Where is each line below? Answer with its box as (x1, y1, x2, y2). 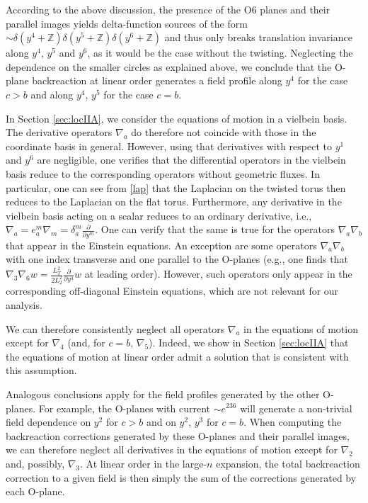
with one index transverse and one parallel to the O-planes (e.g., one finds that (6, 252, 348, 266)
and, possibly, (6, 456, 65, 470)
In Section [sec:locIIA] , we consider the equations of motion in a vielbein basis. (6, 111, 347, 125)
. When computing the (243, 414, 342, 429)
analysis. (6, 297, 42, 312)
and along (30, 86, 74, 101)
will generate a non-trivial (240, 400, 352, 415)
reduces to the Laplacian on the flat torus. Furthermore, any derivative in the (6, 194, 342, 209)
